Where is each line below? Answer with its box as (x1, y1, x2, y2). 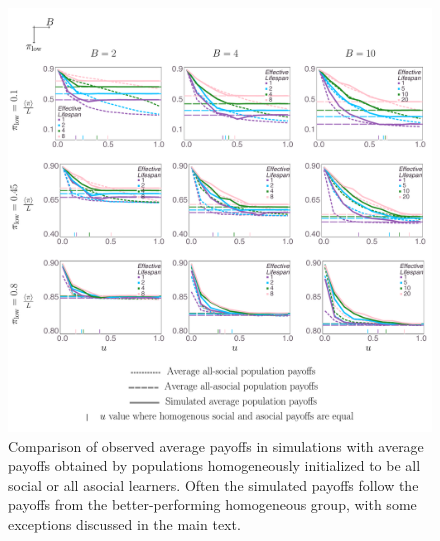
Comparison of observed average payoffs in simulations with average (8, 435, 424, 456)
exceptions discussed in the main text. (8, 513, 241, 534)
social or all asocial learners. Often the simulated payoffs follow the (8, 474, 419, 495)
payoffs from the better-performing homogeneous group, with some (8, 494, 417, 515)
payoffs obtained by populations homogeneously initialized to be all (8, 455, 421, 476)
